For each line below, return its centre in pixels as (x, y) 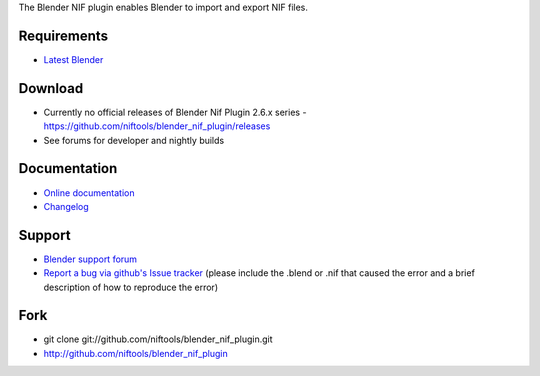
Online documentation (89, 192)
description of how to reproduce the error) (131, 287)
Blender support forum (90, 259)
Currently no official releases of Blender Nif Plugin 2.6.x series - (175, 112)
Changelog (66, 206)
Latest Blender (73, 59)
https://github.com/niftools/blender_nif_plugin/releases (157, 126)
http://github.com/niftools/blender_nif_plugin (136, 353)
